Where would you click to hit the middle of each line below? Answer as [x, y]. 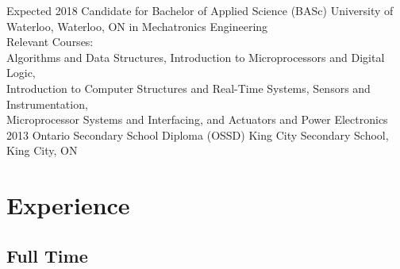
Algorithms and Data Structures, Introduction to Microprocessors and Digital [196, 57]
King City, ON [42, 150]
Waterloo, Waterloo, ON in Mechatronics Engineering [137, 26]
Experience [68, 205]
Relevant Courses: [50, 42]
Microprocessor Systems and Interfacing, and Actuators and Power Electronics [197, 119]
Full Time [47, 255]
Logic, [21, 73]
